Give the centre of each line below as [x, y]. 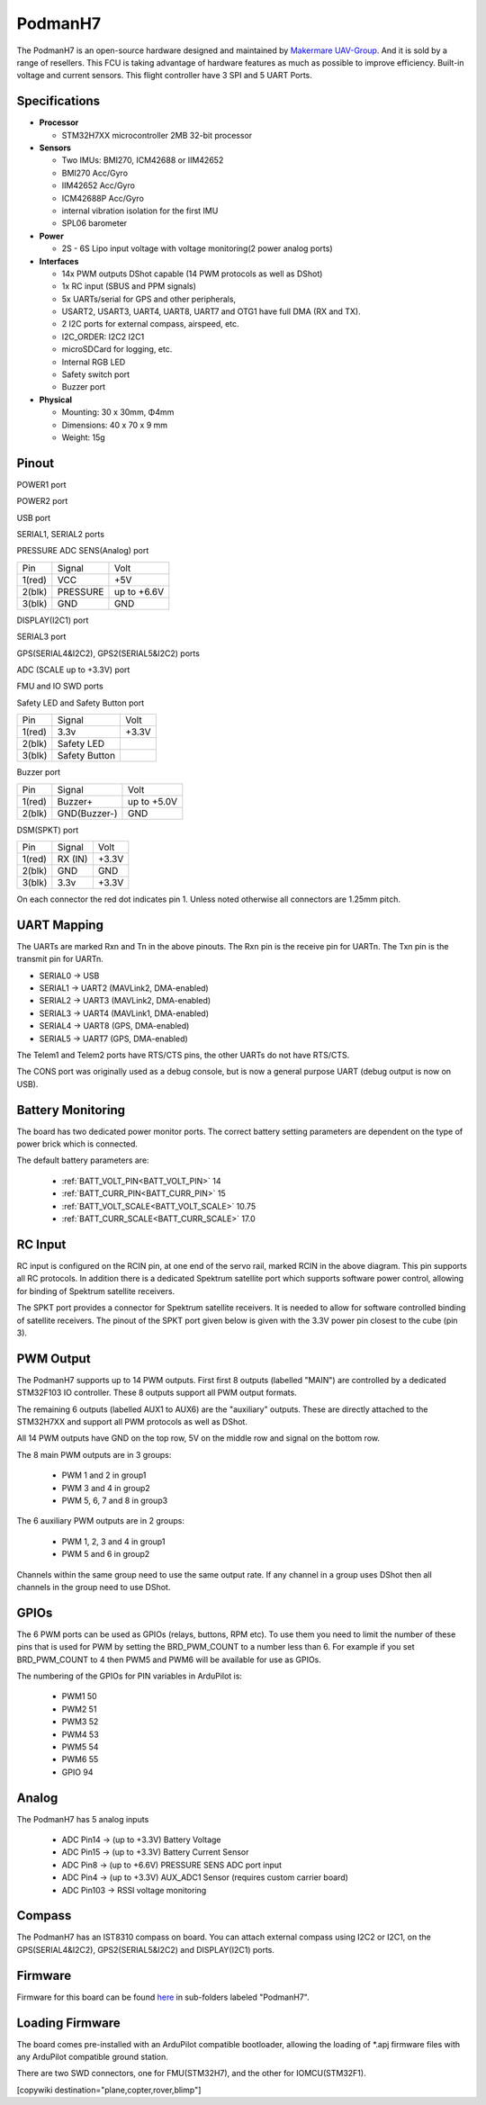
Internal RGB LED [94, 362]
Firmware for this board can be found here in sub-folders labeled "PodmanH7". [163, 1997]
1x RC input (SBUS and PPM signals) [129, 286]
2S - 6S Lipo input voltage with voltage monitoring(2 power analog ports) [197, 248]
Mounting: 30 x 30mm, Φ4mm [118, 412]
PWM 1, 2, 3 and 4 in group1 [113, 1541]
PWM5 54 [80, 1747]
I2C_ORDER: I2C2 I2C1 [103, 337]
